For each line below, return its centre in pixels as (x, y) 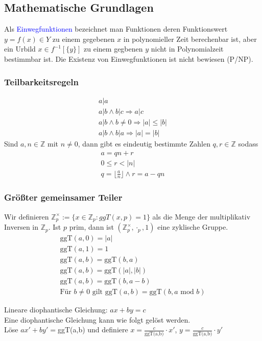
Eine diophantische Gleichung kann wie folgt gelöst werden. (97, 319)
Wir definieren (27, 216)
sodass (248, 143)
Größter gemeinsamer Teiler (63, 197)
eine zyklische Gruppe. (193, 227)
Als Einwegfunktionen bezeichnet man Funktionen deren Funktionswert (116, 29)
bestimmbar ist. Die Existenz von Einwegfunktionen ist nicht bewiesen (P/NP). (129, 58)
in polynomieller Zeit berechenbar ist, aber (190, 39)
